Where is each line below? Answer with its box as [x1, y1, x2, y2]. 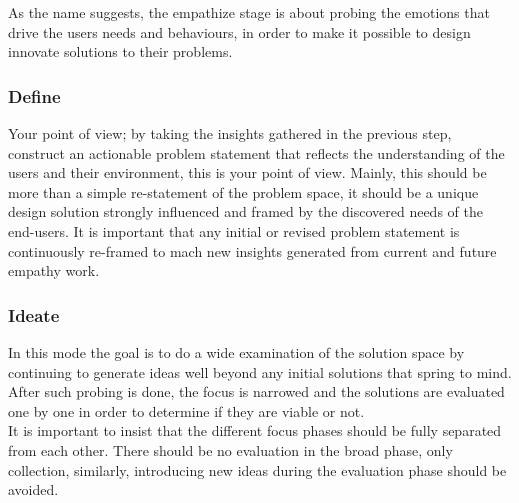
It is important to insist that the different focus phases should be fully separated [8, 420, 502, 441]
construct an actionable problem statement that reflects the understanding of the [8, 142, 505, 163]
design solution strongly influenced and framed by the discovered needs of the [8, 201, 483, 222]
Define [8, 83, 61, 108]
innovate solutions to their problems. [8, 41, 233, 62]
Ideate [8, 302, 60, 327]
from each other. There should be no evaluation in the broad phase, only [8, 439, 453, 460]
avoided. [8, 479, 59, 500]
